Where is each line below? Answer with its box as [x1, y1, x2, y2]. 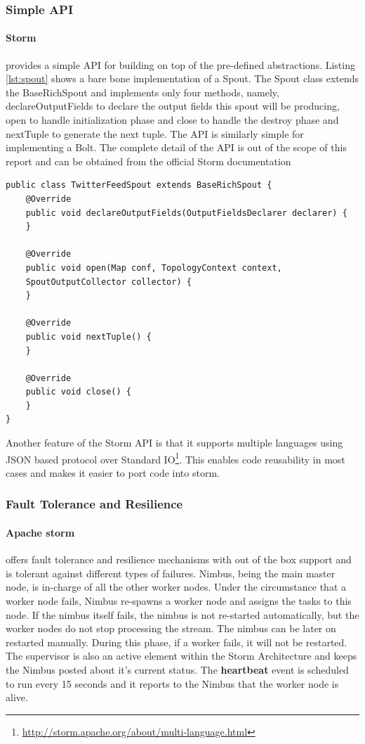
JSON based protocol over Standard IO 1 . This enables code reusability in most [6, 449, 345, 466]
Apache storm [6, 525, 75, 539]
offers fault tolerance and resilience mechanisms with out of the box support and [6, 552, 352, 567]
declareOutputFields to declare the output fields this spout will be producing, [6, 98, 340, 113]
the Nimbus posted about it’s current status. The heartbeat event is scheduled [6, 662, 349, 676]
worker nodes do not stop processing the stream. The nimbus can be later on [6, 621, 336, 636]
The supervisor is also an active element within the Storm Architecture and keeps [6, 648, 357, 663]
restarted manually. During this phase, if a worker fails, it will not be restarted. [6, 634, 347, 649]
